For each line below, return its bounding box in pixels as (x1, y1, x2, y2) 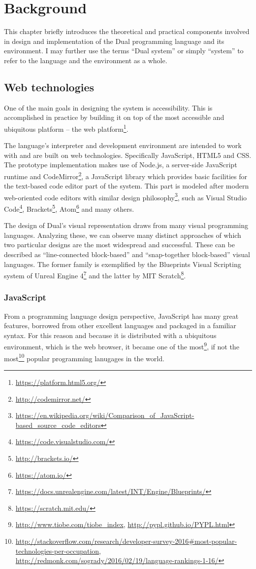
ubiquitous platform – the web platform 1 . (4, 122, 128, 134)
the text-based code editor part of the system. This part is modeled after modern (4, 181, 249, 191)
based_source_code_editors (15, 419, 101, 430)
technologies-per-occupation (15, 545, 99, 556)
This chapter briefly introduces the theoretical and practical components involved (4, 26, 250, 37)
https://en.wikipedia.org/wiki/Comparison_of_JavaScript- (15, 410, 194, 420)
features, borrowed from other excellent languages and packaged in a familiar (4, 320, 236, 331)
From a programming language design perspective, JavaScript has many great (4, 310, 239, 321)
